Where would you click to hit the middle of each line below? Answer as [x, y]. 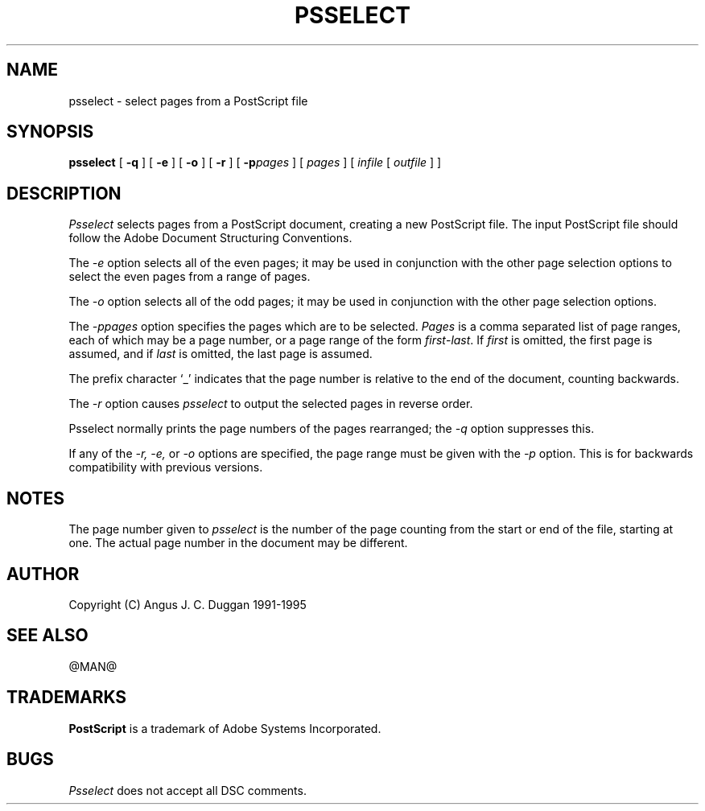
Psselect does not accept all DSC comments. [188, 790]
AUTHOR [43, 574]
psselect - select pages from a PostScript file [188, 101]
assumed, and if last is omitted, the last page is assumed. [221, 354]
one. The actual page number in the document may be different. [238, 543]
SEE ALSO [47, 636]
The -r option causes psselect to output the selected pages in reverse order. [271, 404]
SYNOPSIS [50, 132]
